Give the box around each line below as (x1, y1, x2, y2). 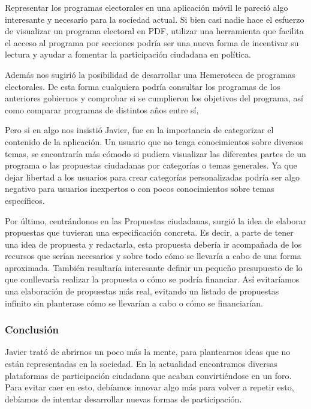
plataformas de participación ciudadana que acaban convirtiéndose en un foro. (5, 369, 292, 381)
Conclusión (5, 322, 59, 337)
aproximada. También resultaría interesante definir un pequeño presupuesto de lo (5, 261, 303, 273)
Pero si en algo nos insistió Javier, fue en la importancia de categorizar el (5, 124, 274, 136)
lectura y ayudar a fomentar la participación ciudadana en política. (5, 48, 251, 61)
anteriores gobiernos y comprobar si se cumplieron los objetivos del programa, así (5, 92, 303, 104)
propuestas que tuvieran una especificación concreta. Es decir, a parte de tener (5, 226, 294, 239)
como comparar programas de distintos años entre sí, (5, 103, 199, 116)
